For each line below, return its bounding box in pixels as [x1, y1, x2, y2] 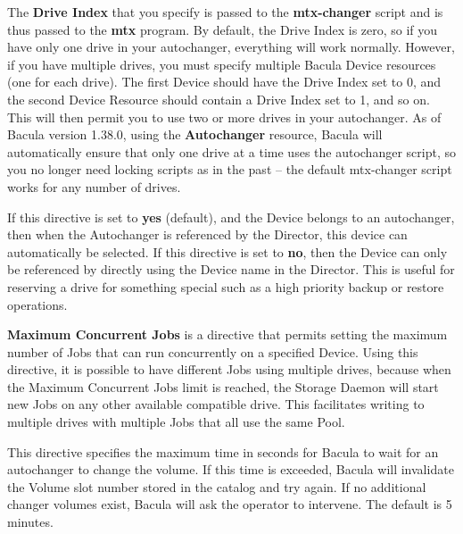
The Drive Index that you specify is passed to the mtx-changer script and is [7, 3, 443, 21]
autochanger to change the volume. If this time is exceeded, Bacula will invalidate [7, 460, 454, 479]
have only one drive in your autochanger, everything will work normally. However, [7, 38, 455, 56]
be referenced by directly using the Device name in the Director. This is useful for [7, 260, 455, 279]
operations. [7, 295, 68, 313]
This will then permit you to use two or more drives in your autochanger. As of [7, 107, 442, 126]
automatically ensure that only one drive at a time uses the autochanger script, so [7, 142, 456, 161]
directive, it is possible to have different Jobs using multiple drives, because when [7, 360, 451, 379]
